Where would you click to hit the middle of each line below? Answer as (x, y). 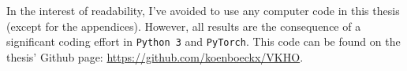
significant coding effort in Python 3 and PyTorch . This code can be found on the (203, 41)
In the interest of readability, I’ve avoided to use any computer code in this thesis (203, 10)
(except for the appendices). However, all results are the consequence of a (184, 26)
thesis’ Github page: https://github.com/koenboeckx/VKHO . (155, 56)
